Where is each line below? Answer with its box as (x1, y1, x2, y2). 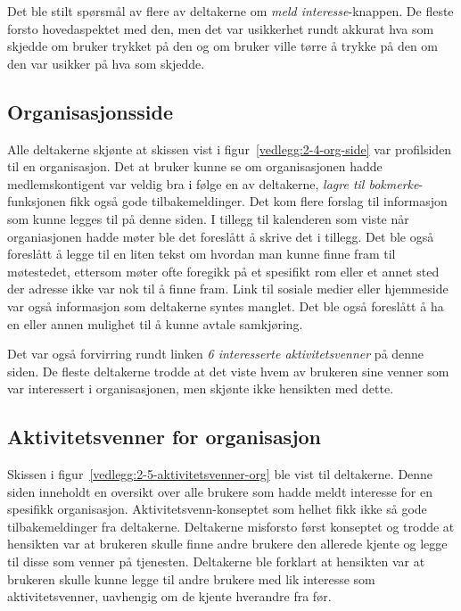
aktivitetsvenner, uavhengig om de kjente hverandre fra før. (7, 587, 332, 606)
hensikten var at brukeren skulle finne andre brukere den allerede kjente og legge (7, 534, 448, 553)
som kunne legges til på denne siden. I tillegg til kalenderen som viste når (7, 209, 409, 227)
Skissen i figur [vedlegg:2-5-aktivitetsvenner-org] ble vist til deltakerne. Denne (7, 465, 433, 483)
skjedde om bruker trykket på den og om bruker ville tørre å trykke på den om (7, 37, 438, 55)
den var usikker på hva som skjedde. (7, 54, 205, 72)
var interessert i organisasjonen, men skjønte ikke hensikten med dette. (7, 379, 394, 398)
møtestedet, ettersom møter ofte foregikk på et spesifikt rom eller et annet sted (7, 261, 440, 280)
